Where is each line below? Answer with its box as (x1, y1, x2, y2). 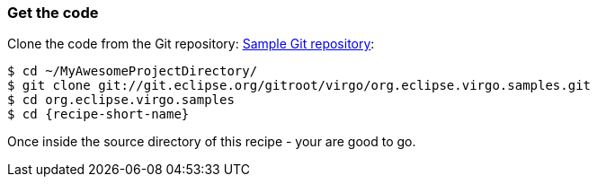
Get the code (7, 4, 99, 22)
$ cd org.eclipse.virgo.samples (7, 92, 235, 108)
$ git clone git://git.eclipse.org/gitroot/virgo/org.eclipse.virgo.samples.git (7, 78, 592, 93)
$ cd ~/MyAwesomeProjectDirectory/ (7, 64, 258, 79)
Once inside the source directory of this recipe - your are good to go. (7, 134, 416, 150)
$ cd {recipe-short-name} (7, 107, 190, 122)
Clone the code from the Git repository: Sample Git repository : (7, 36, 375, 52)
